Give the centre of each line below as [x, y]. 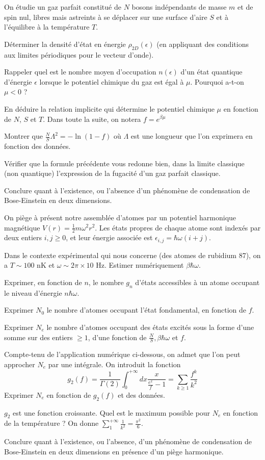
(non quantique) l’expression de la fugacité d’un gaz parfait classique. [112, 173]
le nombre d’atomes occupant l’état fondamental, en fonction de [147, 310]
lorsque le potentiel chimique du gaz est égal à [112, 81]
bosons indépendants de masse [179, 7]
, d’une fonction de [117, 337]
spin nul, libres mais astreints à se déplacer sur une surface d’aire [106, 17]
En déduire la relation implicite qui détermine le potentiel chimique [109, 108]
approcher [20, 364]
